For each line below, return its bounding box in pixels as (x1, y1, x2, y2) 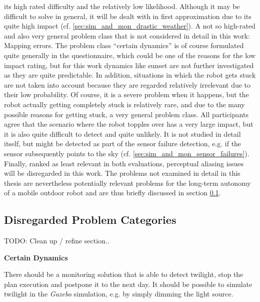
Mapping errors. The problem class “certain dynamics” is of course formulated (4, 40, 244, 51)
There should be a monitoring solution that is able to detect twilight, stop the (4, 269, 243, 279)
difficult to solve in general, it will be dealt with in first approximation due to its (4, 11, 251, 21)
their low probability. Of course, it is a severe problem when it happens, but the (4, 89, 249, 100)
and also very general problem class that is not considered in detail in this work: (4, 30, 250, 41)
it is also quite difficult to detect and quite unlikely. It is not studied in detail (4, 128, 241, 139)
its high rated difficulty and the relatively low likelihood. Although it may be (4, 1, 240, 11)
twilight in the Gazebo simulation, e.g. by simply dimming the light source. (4, 288, 233, 299)
